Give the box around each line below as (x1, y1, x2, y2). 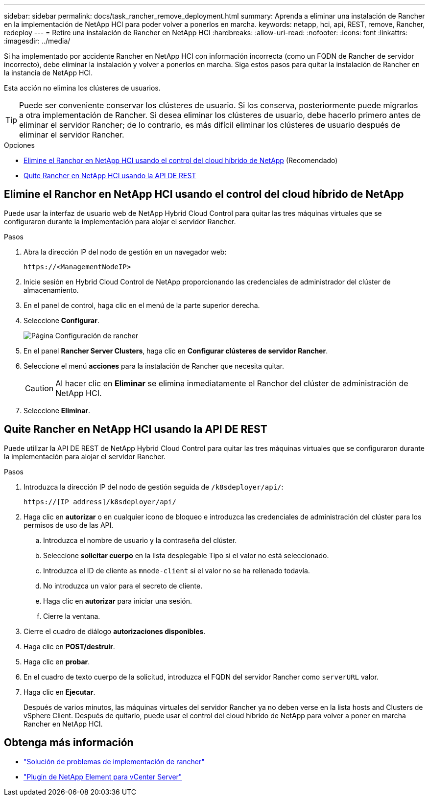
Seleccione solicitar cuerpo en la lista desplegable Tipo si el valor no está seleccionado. (43, 551, 329, 560)
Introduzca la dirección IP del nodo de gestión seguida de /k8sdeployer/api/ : (24, 482, 284, 491)
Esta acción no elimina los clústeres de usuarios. (4, 84, 161, 92)
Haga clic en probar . (24, 657, 90, 666)
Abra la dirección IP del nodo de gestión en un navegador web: (24, 247, 227, 256)
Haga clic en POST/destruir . (24, 642, 115, 651)
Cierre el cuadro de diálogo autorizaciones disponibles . (24, 627, 206, 635)
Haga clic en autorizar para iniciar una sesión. (43, 596, 192, 605)
